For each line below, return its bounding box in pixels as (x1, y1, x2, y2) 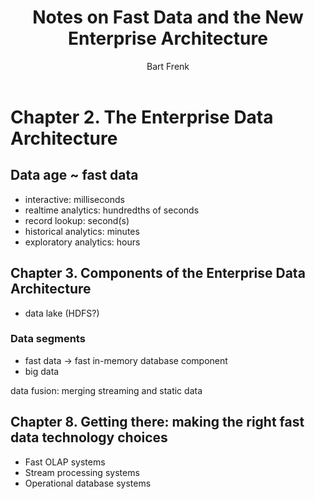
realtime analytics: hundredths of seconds (24, 204, 200, 216)
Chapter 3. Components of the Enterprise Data (10, 265, 306, 282)
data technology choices (10, 429, 168, 446)
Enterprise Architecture (68, 27, 268, 50)
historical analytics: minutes (24, 225, 140, 237)
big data (24, 365, 60, 377)
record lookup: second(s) (24, 214, 130, 226)
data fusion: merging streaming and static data (10, 384, 203, 396)
